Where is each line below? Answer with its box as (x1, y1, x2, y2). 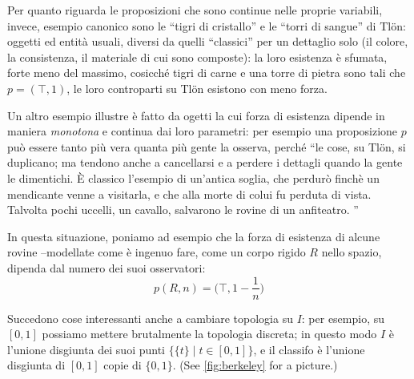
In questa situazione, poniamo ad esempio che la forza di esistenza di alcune (7, 228, 380, 244)
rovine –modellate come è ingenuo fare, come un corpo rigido (7, 244, 306, 260)
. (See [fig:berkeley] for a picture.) (172, 357, 338, 373)
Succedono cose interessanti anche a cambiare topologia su (7, 309, 293, 326)
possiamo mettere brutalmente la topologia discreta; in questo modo (42, 325, 377, 342)
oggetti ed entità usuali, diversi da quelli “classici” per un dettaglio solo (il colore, (7, 33, 408, 50)
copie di (103, 357, 142, 373)
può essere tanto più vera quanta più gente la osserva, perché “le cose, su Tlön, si (7, 138, 406, 155)
